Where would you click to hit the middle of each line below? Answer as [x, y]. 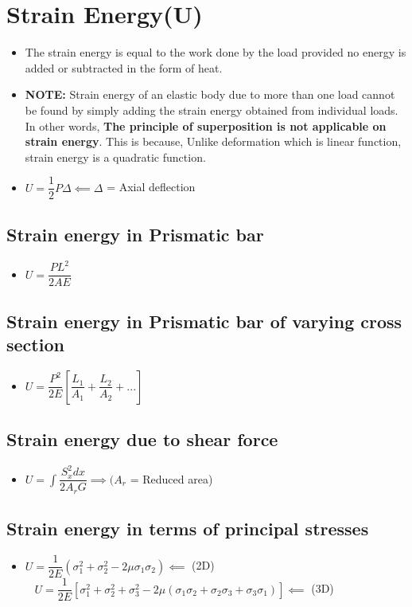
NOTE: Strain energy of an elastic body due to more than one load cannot [210, 94]
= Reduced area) [171, 478]
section [35, 344]
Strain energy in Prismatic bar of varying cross [204, 321]
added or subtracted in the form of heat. [124, 67]
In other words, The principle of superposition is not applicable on [206, 125]
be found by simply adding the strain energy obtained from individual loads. [212, 110]
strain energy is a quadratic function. [115, 157]
